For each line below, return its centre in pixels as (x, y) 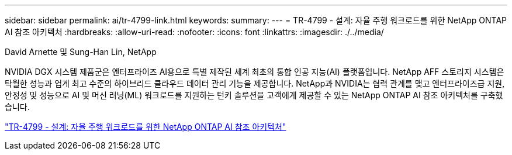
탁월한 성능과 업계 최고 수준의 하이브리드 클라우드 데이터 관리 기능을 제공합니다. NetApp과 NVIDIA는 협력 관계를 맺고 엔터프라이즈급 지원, (255, 83)
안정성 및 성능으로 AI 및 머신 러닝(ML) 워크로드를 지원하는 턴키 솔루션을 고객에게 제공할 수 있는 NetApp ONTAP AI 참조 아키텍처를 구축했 (254, 95)
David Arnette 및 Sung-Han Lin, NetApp (81, 52)
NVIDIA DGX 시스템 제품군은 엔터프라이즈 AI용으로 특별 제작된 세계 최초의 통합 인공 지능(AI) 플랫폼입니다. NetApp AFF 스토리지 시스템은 (255, 72)
